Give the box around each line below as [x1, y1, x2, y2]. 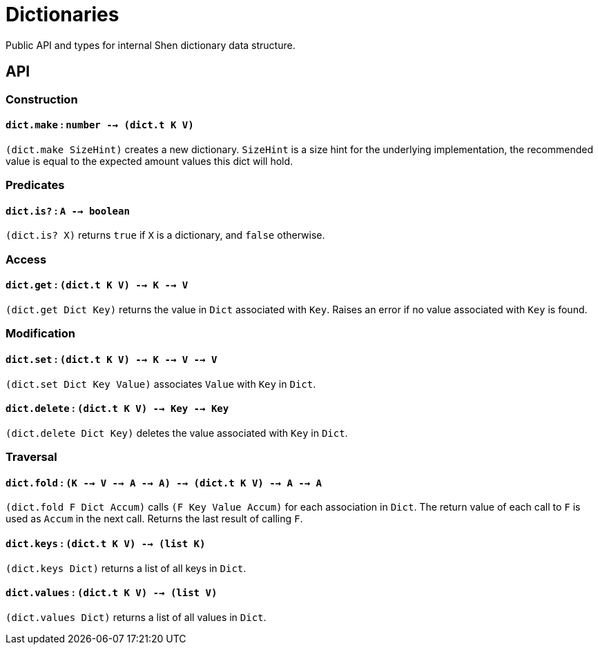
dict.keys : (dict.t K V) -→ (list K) [6, 538, 206, 550]
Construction [6, 92, 78, 106]
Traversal [6, 450, 57, 464]
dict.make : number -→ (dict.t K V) [6, 119, 194, 131]
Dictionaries [6, 3, 119, 26]
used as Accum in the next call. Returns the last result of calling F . [6, 513, 303, 525]
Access [6, 252, 47, 266]
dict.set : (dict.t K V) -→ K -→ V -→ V [6, 353, 218, 365]
